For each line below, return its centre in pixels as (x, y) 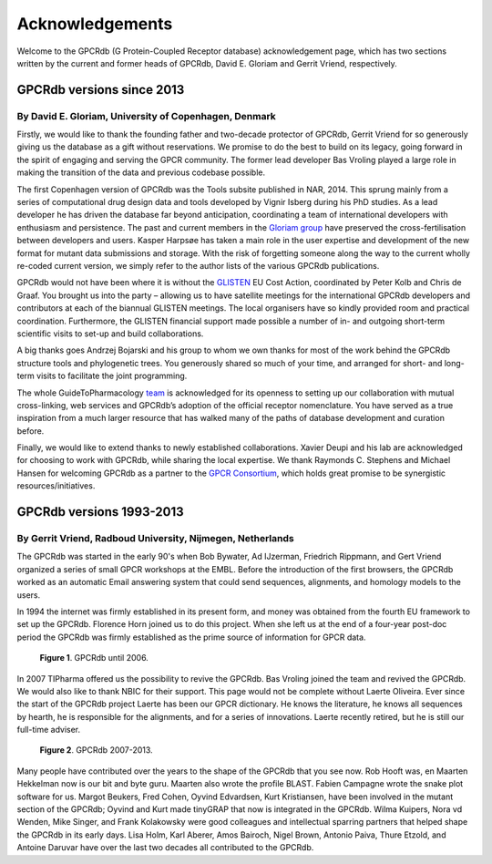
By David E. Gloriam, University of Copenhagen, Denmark (147, 116)
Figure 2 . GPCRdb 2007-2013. (97, 750)
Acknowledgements (95, 24)
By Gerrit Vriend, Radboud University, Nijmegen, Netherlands (156, 539)
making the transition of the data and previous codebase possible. (141, 172)
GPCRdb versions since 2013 (101, 90)
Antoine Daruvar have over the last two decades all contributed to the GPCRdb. (165, 848)
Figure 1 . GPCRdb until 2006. (94, 658)
